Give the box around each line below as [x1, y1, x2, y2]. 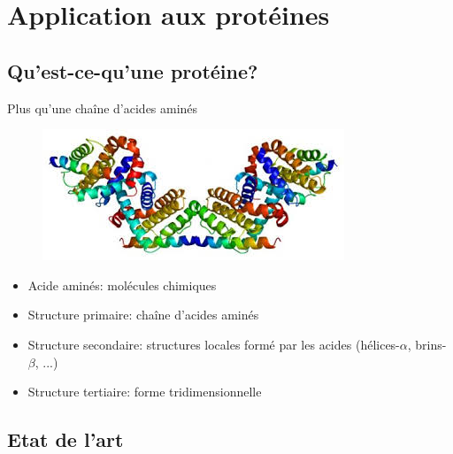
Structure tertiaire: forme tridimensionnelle [27, 382, 262, 401]
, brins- [407, 335, 447, 353]
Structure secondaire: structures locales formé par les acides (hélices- [27, 335, 400, 353]
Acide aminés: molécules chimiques [27, 275, 217, 294]
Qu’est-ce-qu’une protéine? [7, 57, 258, 84]
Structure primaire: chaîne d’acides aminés [27, 305, 259, 324]
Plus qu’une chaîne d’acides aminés [7, 98, 198, 117]
